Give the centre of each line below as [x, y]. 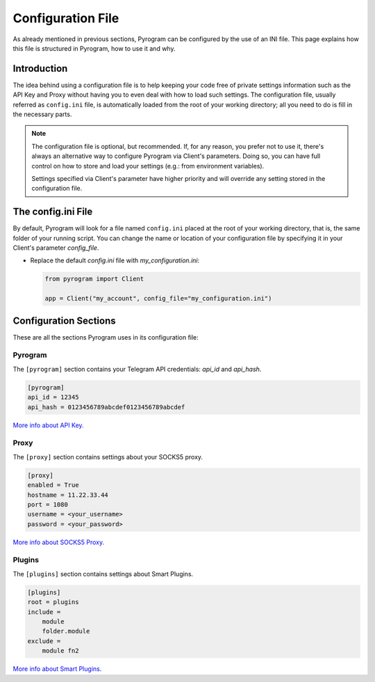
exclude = [44, 641]
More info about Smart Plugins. [57, 669]
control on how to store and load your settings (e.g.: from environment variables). [148, 166]
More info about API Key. [48, 425]
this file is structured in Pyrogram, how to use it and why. [94, 48]
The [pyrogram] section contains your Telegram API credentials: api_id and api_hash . [137, 369]
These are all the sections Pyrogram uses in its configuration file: [106, 337]
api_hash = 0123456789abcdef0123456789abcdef [106, 407]
